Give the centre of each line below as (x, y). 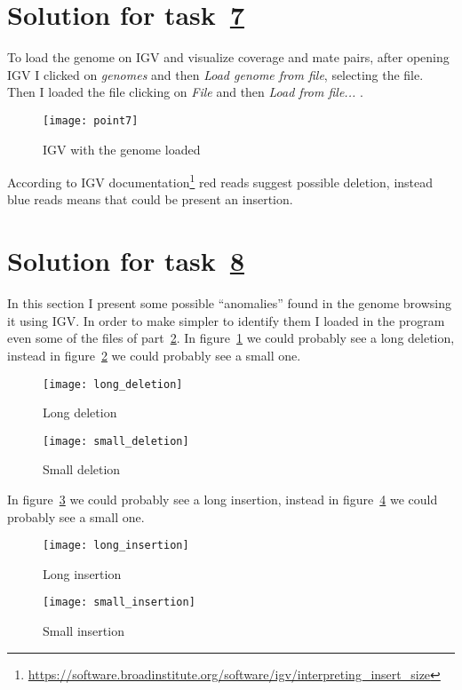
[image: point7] (91, 120)
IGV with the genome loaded (122, 149)
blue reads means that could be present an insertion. (150, 199)
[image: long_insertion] (116, 546)
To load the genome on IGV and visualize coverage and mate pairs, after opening (228, 57)
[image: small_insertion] (119, 603)
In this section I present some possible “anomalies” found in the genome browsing (229, 303)
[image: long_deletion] (113, 384)
